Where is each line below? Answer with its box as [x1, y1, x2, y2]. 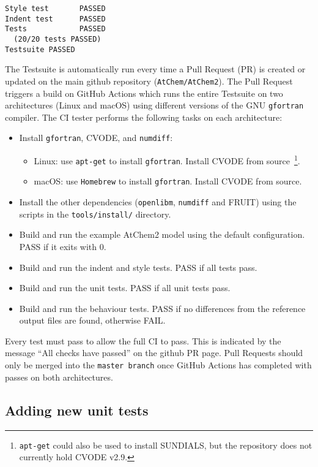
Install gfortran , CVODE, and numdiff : [19, 131, 173, 144]
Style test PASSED [5, 4, 106, 13]
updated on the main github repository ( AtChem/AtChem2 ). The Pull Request [5, 74, 293, 87]
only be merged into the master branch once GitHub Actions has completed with [5, 359, 312, 371]
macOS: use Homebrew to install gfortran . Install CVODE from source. [34, 175, 302, 188]
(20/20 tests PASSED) [13, 34, 102, 44]
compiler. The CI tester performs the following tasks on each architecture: [5, 110, 283, 123]
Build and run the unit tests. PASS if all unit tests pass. [19, 281, 231, 294]
